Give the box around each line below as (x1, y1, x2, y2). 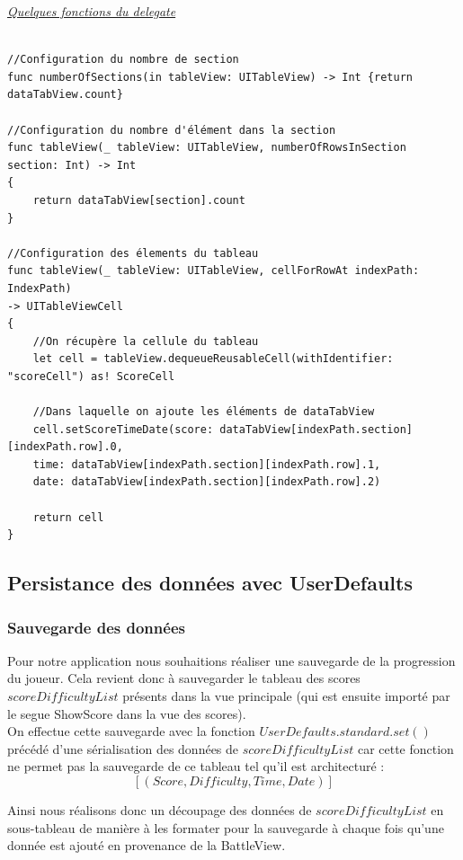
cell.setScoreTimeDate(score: (32, 422, 214, 436)
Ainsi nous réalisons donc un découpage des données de (7, 800, 312, 819)
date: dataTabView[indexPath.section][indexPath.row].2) (32, 475, 381, 489)
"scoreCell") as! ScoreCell (7, 369, 175, 383)
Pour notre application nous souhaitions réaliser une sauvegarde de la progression (7, 651, 456, 669)
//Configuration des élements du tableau (7, 246, 259, 260)
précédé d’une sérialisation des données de (7, 739, 239, 758)
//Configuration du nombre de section (7, 53, 239, 66)
